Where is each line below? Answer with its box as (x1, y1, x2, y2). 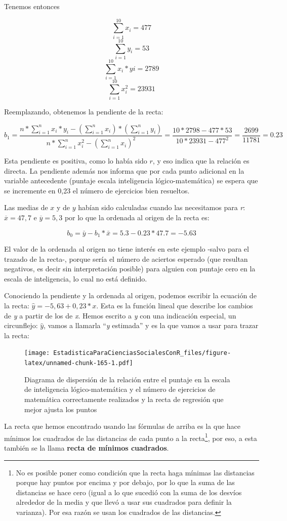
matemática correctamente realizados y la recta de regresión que (24, 393, 224, 404)
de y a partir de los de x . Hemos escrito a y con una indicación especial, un (4, 310, 236, 320)
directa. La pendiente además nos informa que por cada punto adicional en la (4, 165, 244, 176)
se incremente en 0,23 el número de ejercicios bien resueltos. (4, 185, 190, 195)
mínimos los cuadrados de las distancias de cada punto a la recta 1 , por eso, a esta (4, 431, 257, 443)
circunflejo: (4, 320, 38, 331)
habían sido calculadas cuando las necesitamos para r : (78, 202, 245, 213)
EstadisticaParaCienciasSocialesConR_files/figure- (53, 349, 231, 357)
